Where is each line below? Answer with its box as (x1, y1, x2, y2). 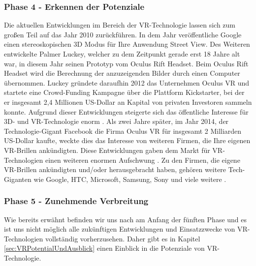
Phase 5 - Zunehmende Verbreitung (4, 195, 149, 207)
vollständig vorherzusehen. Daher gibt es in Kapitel (45, 233, 200, 243)
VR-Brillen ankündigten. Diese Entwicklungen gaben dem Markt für (4, 145, 210, 155)
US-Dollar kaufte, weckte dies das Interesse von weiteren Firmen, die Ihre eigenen (4, 135, 251, 146)
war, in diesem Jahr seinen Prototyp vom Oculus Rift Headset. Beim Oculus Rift (4, 58, 249, 68)
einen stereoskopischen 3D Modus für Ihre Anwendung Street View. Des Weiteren (4, 39, 250, 49)
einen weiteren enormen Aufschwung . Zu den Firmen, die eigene (45, 154, 240, 165)
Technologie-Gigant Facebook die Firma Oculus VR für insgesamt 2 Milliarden (4, 125, 242, 136)
